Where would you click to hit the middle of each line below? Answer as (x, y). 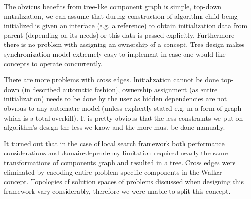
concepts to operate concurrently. (53, 63)
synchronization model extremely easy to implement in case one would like (115, 54)
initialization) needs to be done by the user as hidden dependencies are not (116, 99)
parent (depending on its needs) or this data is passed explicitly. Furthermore (119, 35)
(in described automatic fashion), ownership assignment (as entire (119, 89)
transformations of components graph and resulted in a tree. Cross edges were (120, 162)
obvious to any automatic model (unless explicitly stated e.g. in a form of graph (123, 108)
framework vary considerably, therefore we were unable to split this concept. (117, 191)
